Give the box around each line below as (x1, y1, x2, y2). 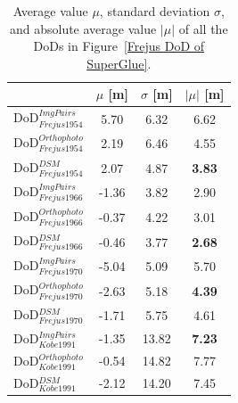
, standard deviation (99, 2, 210, 20)
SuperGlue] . (86, 53, 152, 72)
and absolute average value (9, 19, 157, 37)
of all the (178, 19, 228, 37)
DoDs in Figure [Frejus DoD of (33, 37, 205, 55)
